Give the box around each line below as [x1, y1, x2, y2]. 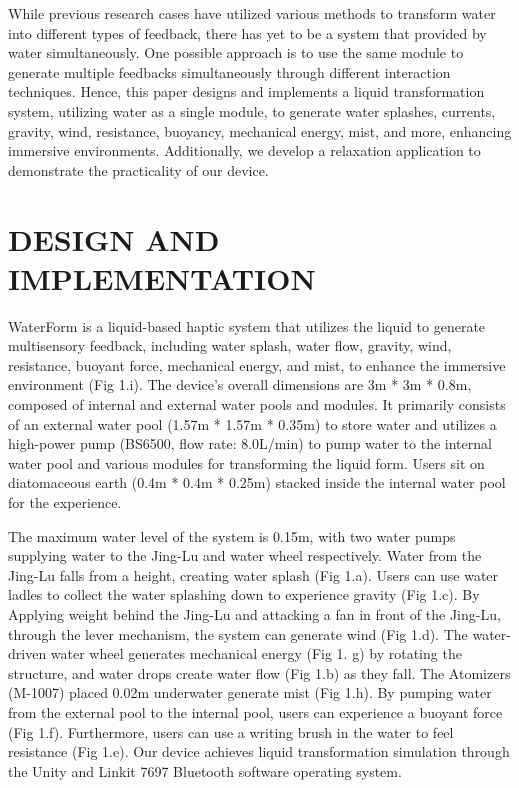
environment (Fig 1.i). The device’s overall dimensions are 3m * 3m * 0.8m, [8, 374, 472, 395]
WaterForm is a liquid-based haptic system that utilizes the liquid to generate [8, 315, 486, 336]
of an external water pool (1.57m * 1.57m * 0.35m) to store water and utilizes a [8, 413, 497, 434]
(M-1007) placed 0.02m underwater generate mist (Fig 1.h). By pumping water [8, 682, 492, 703]
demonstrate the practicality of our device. [8, 159, 269, 180]
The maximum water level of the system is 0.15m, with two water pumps [8, 525, 456, 546]
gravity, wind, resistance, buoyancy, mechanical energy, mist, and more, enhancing [8, 120, 512, 141]
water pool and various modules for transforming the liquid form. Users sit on [8, 452, 485, 473]
